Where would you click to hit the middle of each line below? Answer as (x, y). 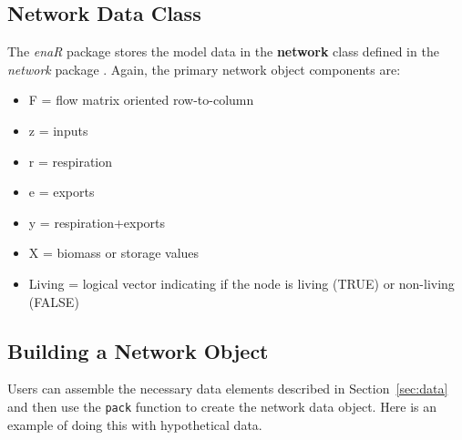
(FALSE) (54, 301)
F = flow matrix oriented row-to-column (141, 100)
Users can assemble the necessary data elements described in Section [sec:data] (228, 389)
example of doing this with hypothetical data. (135, 424)
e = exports (62, 192)
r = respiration (71, 161)
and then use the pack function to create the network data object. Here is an (222, 406)
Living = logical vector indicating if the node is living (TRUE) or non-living (241, 283)
